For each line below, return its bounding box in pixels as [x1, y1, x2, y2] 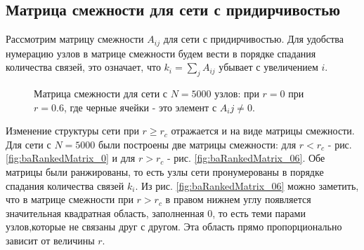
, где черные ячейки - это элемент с [63, 99, 217, 114]
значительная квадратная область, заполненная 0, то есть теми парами [6, 205, 306, 220]
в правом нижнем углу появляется [165, 192, 311, 207]
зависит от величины [6, 232, 95, 247]
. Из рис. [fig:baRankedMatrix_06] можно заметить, [135, 178, 359, 193]
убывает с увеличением [219, 60, 318, 74]
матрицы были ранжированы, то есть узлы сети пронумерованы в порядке [6, 165, 324, 179]
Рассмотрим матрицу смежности [6, 32, 144, 46]
